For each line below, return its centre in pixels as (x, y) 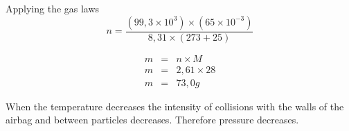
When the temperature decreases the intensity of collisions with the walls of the (175, 106)
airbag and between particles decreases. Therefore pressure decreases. (152, 120)
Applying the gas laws (53, 8)
